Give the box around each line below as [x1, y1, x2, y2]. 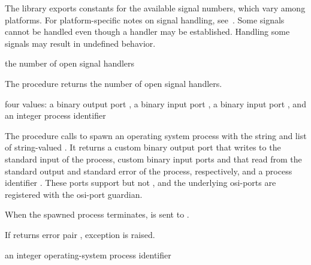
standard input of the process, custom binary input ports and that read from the [5, 152, 302, 165]
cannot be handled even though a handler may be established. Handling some [5, 25, 290, 38]
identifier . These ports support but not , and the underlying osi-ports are [5, 176, 276, 189]
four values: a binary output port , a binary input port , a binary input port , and [5, 97, 306, 110]
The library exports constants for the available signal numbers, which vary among [5, 2, 306, 14]
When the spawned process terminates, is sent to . [5, 208, 189, 221]
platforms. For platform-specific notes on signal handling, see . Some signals [5, 13, 285, 26]
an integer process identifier [5, 109, 106, 122]
